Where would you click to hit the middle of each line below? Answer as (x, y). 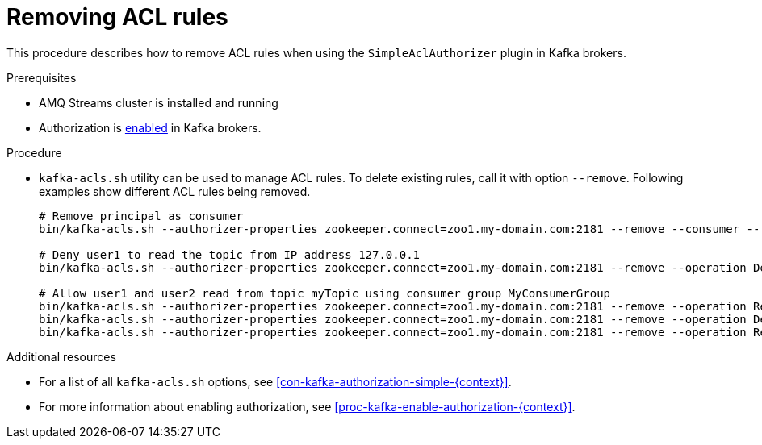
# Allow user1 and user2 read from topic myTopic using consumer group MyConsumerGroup (325, 293)
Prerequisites (42, 77)
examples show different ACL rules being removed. (175, 191)
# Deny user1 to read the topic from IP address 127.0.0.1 (230, 254)
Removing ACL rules (117, 17)
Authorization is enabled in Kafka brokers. (150, 127)
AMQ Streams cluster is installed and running (159, 102)
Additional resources (61, 356)
